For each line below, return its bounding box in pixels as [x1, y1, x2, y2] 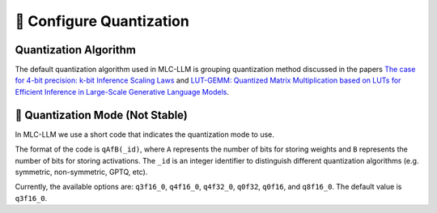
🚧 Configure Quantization [15, 12, 189, 30]
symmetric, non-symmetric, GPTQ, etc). [15, 167, 148, 177]
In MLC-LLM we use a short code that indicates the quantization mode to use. [15, 130, 275, 139]
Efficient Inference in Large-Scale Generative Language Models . [15, 87, 230, 96]
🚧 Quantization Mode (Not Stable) [15, 108, 188, 121]
